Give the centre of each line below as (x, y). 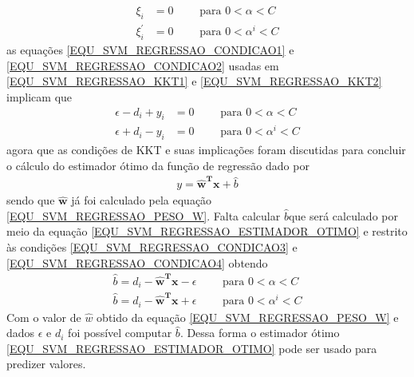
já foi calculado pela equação (142, 200)
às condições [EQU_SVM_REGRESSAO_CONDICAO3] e (152, 246)
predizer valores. (46, 364)
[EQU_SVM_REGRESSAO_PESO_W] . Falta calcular (144, 215)
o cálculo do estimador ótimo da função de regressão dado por (158, 165)
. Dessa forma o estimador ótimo (260, 333)
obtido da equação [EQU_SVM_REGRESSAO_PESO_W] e (248, 317)
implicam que (39, 96)
